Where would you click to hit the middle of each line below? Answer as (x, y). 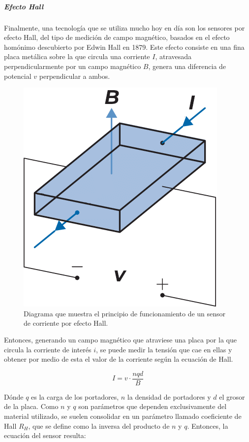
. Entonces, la (208, 425)
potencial (18, 76)
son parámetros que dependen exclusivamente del (153, 406)
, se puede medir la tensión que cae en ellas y (164, 349)
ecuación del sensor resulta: (45, 435)
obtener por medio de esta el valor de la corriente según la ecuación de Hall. (119, 359)
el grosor (232, 396)
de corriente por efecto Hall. (66, 323)
